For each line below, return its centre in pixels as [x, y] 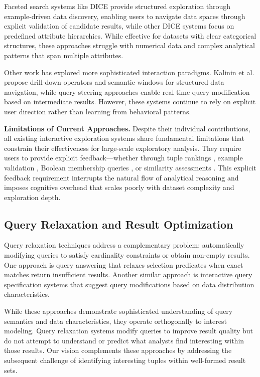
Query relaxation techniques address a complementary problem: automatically [124, 245]
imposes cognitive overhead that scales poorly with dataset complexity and [119, 187]
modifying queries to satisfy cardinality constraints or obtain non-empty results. [127, 255]
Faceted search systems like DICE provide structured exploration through [117, 6]
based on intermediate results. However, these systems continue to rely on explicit [130, 102]
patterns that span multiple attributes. [64, 55]
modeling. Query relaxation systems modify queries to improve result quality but [129, 331]
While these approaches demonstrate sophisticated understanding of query [118, 311]
